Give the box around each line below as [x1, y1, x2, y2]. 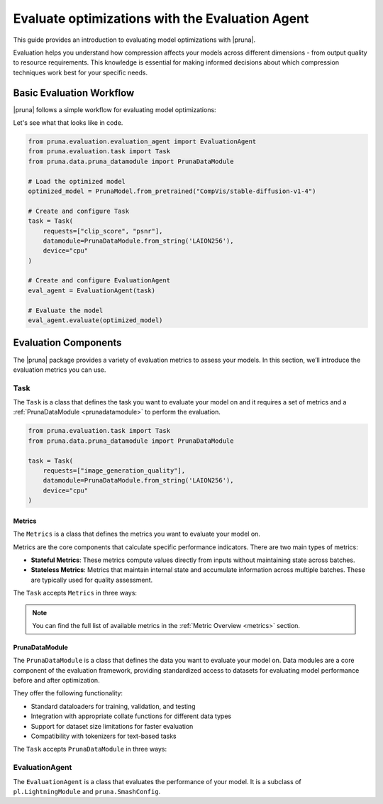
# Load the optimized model [28, 177, 126, 185]
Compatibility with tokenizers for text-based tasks [30, 732, 177, 741]
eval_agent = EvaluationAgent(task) [28, 286, 156, 294]
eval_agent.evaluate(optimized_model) [28, 316, 163, 324]
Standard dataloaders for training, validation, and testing [30, 702, 196, 710]
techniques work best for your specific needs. [13, 68, 148, 77]
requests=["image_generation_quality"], [43, 467, 186, 475]
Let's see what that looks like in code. [13, 119, 123, 127]
